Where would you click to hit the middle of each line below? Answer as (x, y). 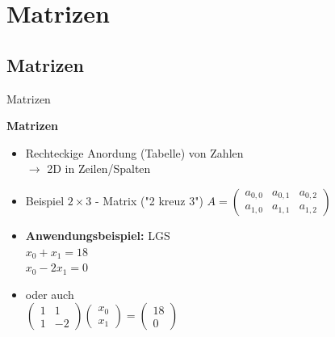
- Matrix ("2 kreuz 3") (149, 200)
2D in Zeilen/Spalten (99, 168)
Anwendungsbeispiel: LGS (98, 235)
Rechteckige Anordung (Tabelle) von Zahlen (134, 152)
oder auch (50, 294)
